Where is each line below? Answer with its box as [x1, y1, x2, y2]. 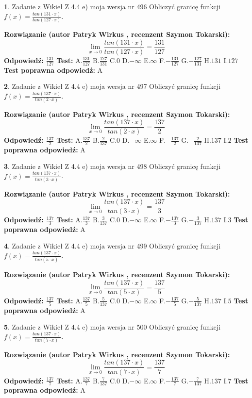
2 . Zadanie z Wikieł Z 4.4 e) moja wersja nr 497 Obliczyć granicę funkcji [4, 81, 220, 91]
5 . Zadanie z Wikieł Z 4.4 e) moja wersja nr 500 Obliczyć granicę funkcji [4, 321, 220, 332]
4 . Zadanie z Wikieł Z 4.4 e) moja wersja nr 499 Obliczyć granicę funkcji [4, 240, 220, 250]
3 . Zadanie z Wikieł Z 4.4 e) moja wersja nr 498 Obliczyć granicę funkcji [4, 161, 220, 171]
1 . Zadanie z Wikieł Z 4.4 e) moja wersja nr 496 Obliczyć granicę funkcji [4, 1, 220, 11]
